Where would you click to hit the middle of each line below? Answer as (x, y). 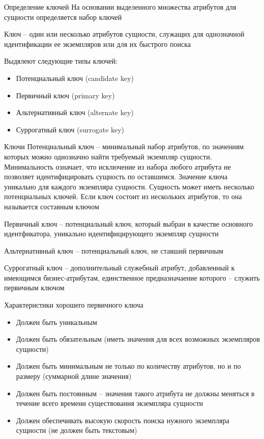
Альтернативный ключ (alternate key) (75, 112)
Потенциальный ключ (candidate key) (75, 78)
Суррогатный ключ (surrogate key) (70, 129)
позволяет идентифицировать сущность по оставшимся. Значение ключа (116, 176)
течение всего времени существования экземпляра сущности (110, 403)
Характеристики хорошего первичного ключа (74, 305)
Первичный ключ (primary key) (65, 95)
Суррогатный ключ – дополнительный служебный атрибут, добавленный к (120, 268)
